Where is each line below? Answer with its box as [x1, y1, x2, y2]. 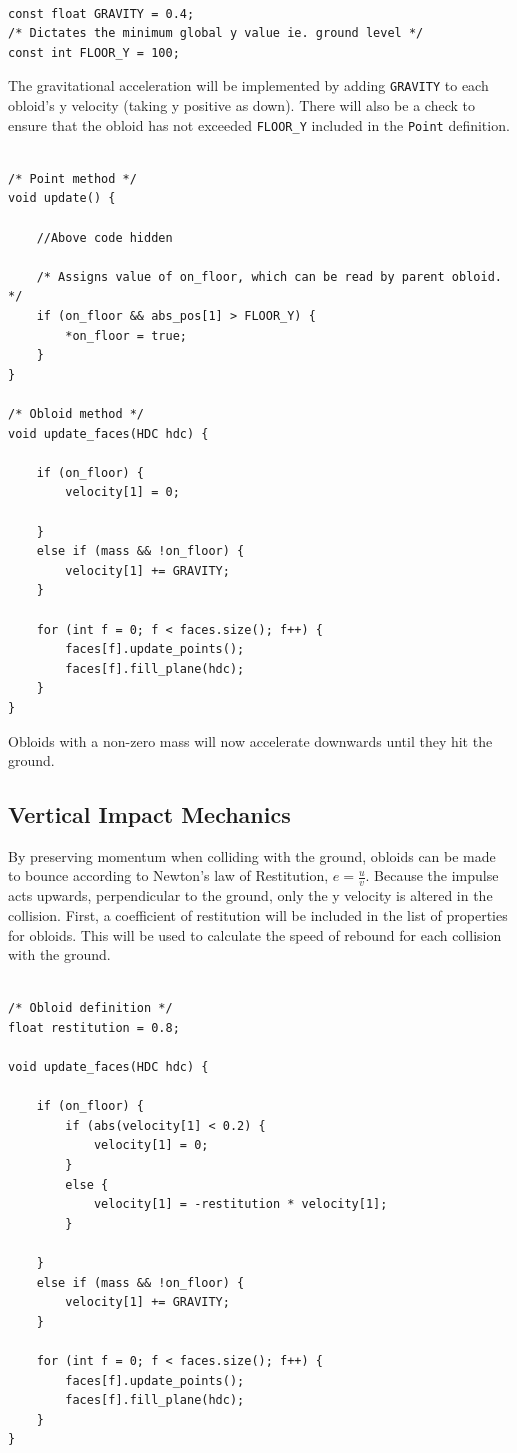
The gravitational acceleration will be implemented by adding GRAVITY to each [8, 75, 489, 96]
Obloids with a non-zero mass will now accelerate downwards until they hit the [8, 730, 493, 751]
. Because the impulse [365, 865, 499, 886]
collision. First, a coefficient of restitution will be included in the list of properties [8, 904, 508, 925]
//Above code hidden [36, 230, 173, 245]
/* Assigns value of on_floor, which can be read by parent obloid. [36, 269, 502, 284]
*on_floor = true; [65, 328, 187, 343]
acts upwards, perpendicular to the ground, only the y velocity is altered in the [8, 885, 493, 906]
